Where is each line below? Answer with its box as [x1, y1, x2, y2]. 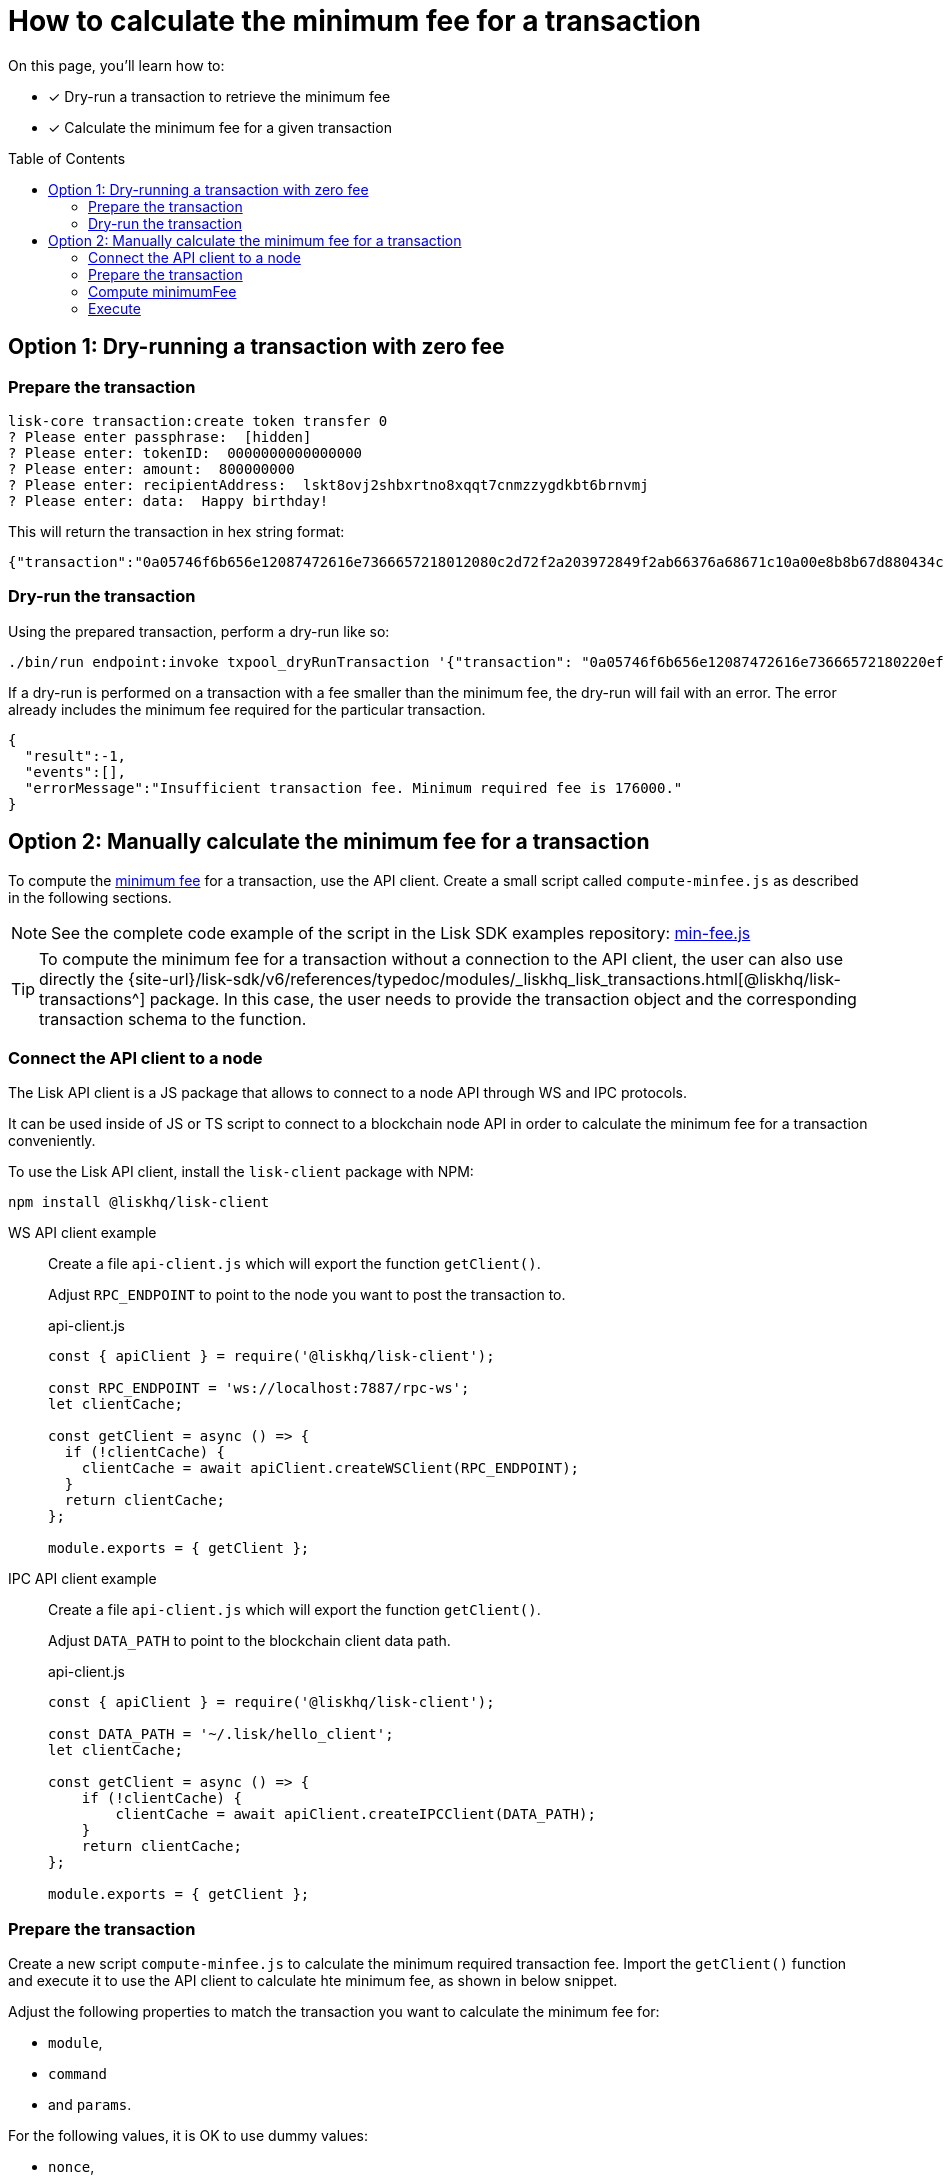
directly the [39, 968, 124, 989]
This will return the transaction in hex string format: [8, 522, 345, 540]
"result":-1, [24, 747, 127, 764]
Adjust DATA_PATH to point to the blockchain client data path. [48, 1632, 451, 1650]
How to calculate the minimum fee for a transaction [8, 4, 701, 38]
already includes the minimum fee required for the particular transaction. [8, 700, 486, 718]
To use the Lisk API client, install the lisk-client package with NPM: [8, 1163, 474, 1181]
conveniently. [8, 1132, 96, 1150]
